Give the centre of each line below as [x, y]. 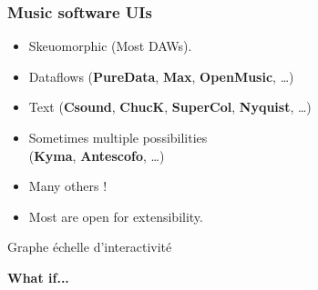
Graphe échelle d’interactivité [90, 247]
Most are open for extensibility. [116, 216]
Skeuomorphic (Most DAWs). [110, 46]
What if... [38, 277]
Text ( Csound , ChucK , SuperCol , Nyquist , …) [170, 107]
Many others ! [68, 186]
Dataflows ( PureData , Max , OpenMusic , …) [161, 76]
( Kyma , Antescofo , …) [97, 155]
